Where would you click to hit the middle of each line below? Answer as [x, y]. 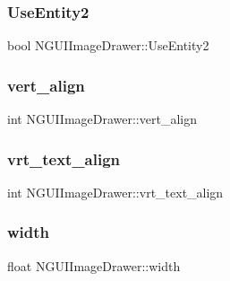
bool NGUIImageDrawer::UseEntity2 [108, 45]
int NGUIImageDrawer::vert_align [102, 119]
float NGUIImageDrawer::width [94, 265]
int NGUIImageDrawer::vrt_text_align [115, 192]
